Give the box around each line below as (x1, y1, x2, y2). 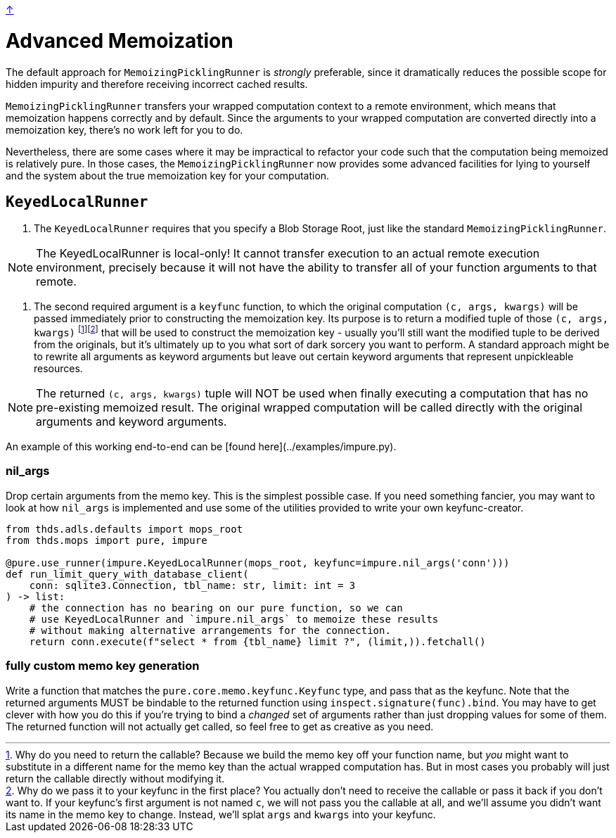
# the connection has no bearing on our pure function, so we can (29, 602, 403, 614)
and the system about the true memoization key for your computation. (6, 169, 330, 182)
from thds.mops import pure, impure (6, 534, 207, 546)
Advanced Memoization (6, 28, 233, 53)
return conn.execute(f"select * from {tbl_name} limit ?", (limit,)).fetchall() (29, 635, 486, 647)
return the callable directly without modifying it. (6, 772, 225, 785)
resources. (34, 362, 83, 374)
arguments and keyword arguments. (36, 414, 227, 428)
